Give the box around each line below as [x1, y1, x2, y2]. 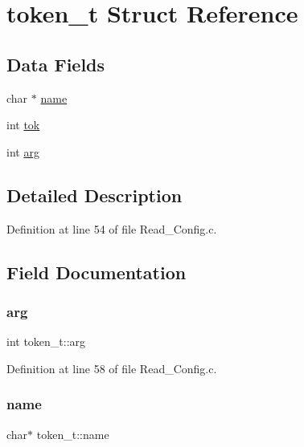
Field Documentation [6, 259, 187, 284]
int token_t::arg [6, 333, 86, 350]
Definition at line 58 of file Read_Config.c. [6, 360, 217, 376]
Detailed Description [6, 182, 183, 207]
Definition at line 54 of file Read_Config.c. [6, 220, 217, 237]
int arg [6, 143, 39, 160]
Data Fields [6, 51, 105, 76]
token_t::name [36, 425, 109, 442]
